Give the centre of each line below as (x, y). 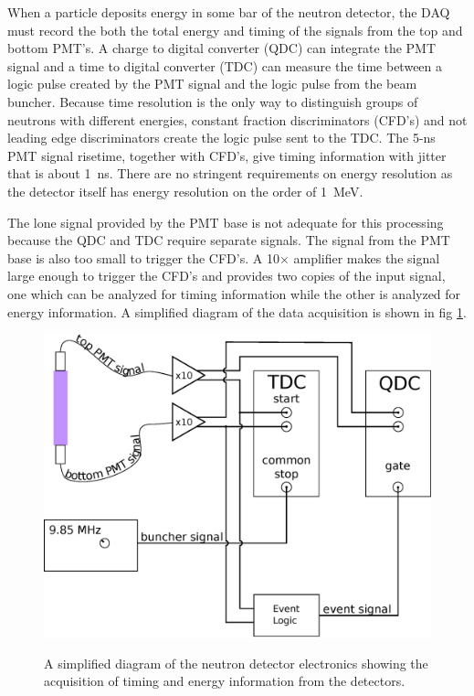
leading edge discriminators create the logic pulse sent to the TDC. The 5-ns (221, 138)
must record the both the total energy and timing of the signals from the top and (235, 30)
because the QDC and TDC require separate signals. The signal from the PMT (229, 240)
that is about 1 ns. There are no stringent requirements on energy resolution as (230, 173)
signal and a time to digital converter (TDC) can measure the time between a (225, 65)
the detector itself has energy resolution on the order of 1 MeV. (185, 191)
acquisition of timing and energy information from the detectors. (225, 681)
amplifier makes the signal (367, 257)
